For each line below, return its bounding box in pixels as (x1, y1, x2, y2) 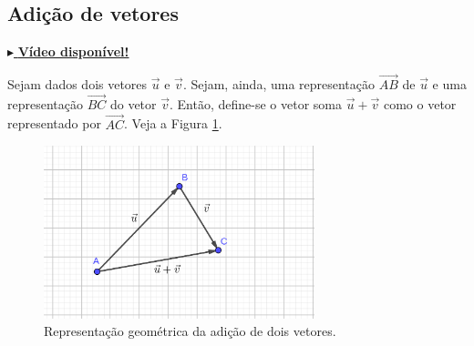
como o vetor (383, 94, 457, 113)
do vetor (109, 94, 157, 113)
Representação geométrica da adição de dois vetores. (44, 321, 336, 341)
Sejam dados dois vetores (7, 75, 148, 94)
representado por (7, 114, 101, 133)
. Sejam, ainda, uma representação (182, 75, 376, 94)
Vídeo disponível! (17, 42, 129, 61)
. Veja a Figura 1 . (124, 114, 222, 133)
